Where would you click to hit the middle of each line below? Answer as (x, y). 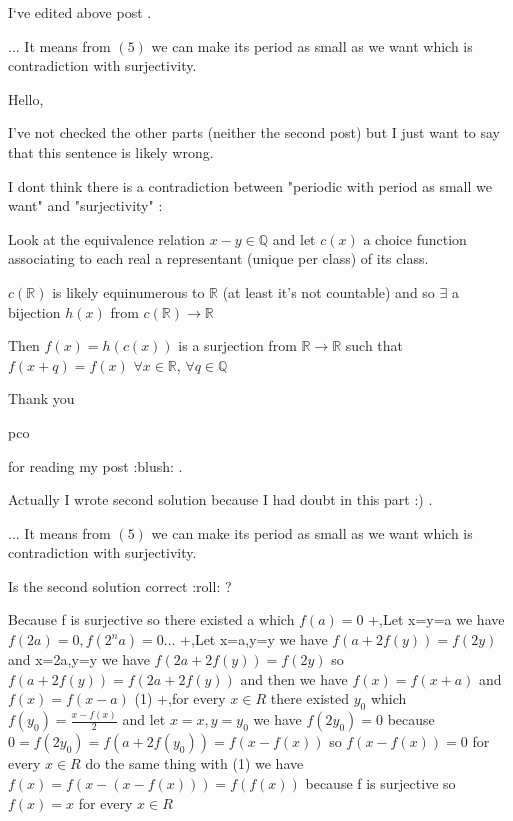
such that (374, 345)
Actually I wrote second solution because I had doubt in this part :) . (220, 499)
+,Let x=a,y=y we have (254, 639)
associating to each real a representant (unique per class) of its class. (218, 258)
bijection (34, 311)
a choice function (415, 238)
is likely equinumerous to (128, 291)
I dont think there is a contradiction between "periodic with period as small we (250, 185)
